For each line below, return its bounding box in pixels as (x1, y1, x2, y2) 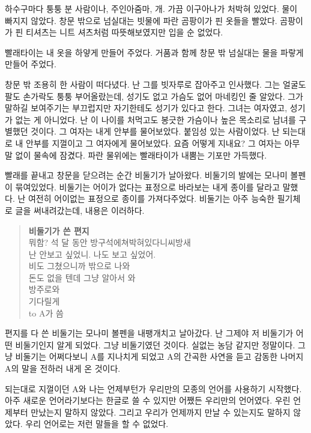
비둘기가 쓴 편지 (28, 224, 89, 237)
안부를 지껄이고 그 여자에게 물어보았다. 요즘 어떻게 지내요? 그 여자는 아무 (26, 136, 300, 149)
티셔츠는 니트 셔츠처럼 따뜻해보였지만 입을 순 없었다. (26, 26, 223, 38)
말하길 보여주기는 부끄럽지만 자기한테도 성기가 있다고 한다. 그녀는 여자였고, (5, 101, 288, 114)
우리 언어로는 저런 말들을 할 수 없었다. (25, 417, 169, 430)
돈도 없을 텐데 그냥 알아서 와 (28, 271, 136, 283)
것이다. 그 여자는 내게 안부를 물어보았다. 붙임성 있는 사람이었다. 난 (31, 125, 280, 138)
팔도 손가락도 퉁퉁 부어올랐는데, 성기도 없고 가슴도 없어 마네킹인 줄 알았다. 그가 (5, 89, 303, 102)
